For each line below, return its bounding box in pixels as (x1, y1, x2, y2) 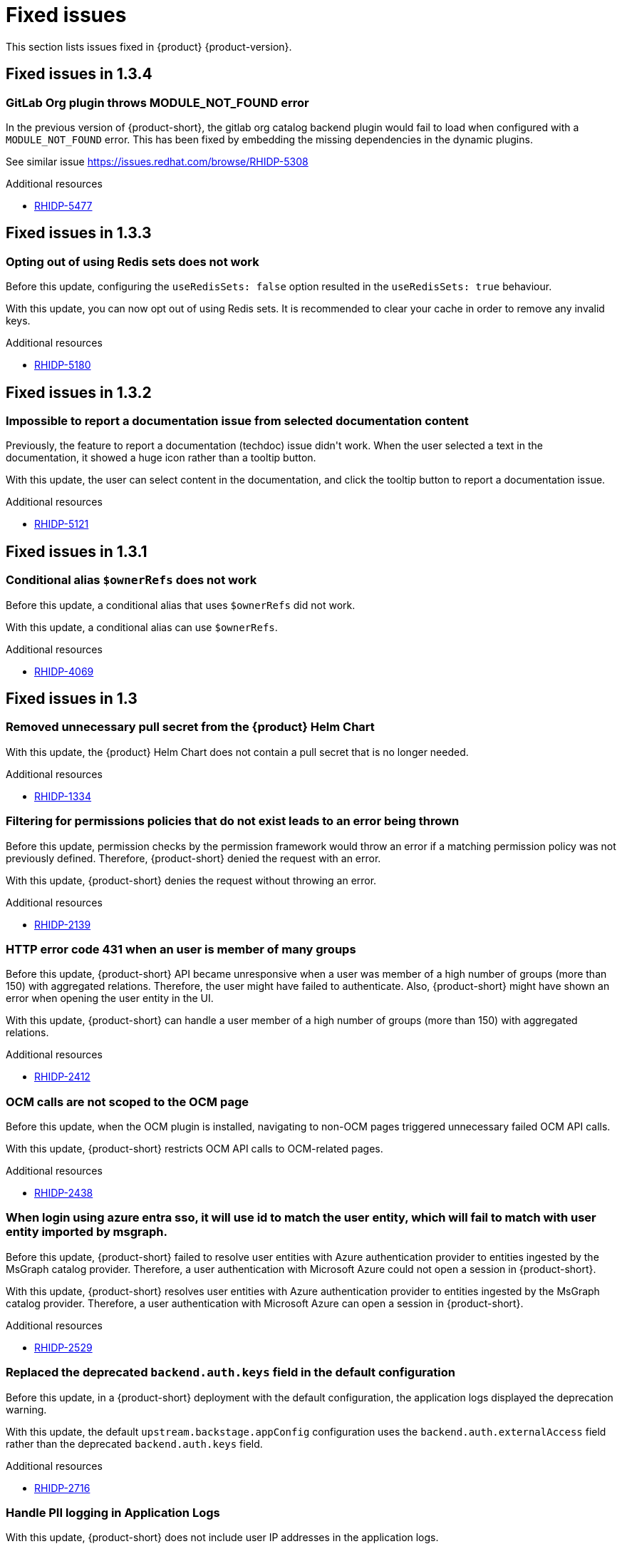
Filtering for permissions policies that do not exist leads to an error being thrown (6, 814, 460, 829)
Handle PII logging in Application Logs (6, 1505, 220, 1520)
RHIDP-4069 (34, 665, 94, 678)
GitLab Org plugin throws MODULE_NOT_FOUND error (6, 95, 309, 110)
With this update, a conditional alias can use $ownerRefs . (6, 620, 278, 633)
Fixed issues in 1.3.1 (6, 542, 147, 561)
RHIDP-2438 (34, 1187, 93, 1200)
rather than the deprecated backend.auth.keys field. (6, 1437, 263, 1450)
